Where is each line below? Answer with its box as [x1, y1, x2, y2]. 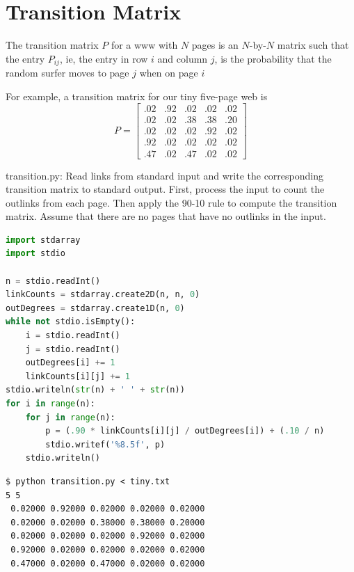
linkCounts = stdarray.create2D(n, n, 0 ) [6, 289, 200, 300]
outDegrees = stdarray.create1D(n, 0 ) [6, 303, 185, 313]
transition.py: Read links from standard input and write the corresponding [6, 168, 323, 182]
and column [157, 51, 208, 65]
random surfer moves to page [6, 65, 129, 80]
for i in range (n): [6, 399, 95, 409]
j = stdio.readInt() [25, 344, 120, 354]
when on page [139, 65, 198, 80]
